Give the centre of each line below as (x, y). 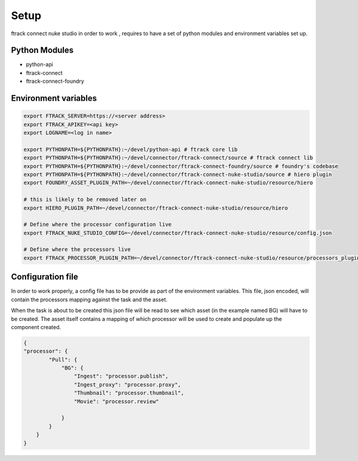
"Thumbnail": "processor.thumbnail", (129, 393)
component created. (36, 327)
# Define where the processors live (77, 250)
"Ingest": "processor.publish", (121, 376)
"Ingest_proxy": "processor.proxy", (127, 384)
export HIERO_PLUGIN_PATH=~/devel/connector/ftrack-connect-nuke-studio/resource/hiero (156, 208)
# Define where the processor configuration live (98, 225)
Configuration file (45, 277)
